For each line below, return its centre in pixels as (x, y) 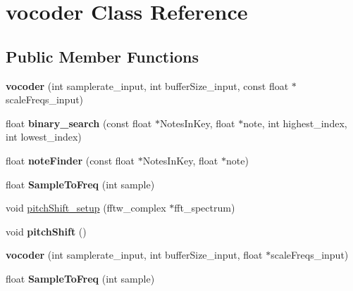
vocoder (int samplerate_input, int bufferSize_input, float (134, 255)
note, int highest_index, (295, 123)
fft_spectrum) (205, 208)
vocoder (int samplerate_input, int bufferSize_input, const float (147, 85)
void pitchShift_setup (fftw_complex (86, 208)
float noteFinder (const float (70, 160)
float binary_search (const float (79, 123)
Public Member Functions (102, 56)
